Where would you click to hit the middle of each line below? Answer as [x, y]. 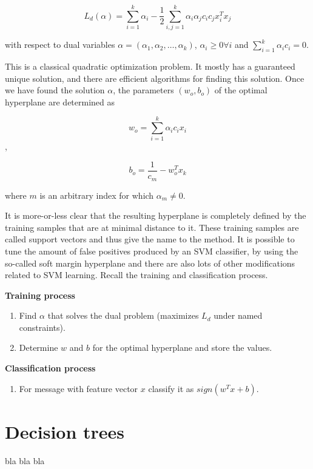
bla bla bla [25, 460]
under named [238, 315]
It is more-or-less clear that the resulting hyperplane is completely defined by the [156, 215]
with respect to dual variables [60, 45]
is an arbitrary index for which [97, 195]
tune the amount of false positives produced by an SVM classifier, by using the [152, 251]
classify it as [171, 388]
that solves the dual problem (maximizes [123, 315]
